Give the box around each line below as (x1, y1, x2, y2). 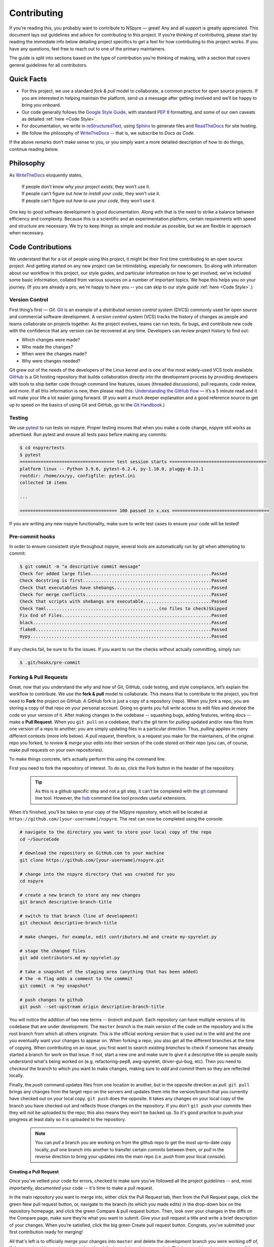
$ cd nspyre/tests (19, 445, 65, 451)
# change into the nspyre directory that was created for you (19, 871, 175, 877)
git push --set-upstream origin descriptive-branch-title (19, 1004, 164, 1010)
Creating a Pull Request (9, 1169, 59, 1175)
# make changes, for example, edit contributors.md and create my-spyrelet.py (19, 934, 217, 940)
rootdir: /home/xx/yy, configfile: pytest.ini (19, 473, 136, 478)
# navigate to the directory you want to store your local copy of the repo (19, 830, 212, 835)
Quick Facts (9, 75, 47, 83)
